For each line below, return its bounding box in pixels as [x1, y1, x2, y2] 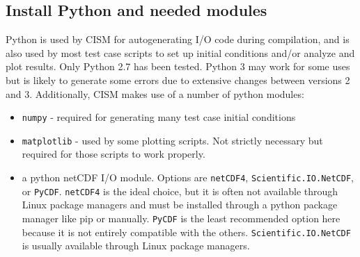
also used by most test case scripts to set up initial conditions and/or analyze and [6, 45, 355, 60]
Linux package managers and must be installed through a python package [22, 197, 338, 212]
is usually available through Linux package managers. [22, 238, 250, 253]
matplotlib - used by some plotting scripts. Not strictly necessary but [22, 133, 323, 147]
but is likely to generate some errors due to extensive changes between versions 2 [6, 72, 350, 87]
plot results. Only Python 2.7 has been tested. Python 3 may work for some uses [6, 59, 350, 74]
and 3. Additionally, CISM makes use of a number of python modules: [6, 86, 304, 101]
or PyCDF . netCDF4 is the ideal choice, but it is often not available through [22, 183, 338, 198]
